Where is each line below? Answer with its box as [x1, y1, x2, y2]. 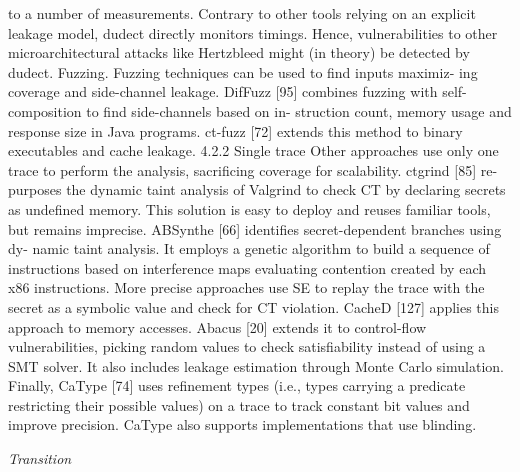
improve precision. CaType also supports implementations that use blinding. [8, 414, 477, 435]
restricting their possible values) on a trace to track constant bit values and [8, 394, 470, 415]
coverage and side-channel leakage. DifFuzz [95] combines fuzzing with [8, 81, 438, 102]
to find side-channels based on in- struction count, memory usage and [86, 100, 512, 121]
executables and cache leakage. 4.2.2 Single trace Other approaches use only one [8, 140, 499, 161]
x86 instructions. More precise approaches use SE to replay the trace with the [8, 277, 485, 298]
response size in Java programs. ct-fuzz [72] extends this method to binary [8, 120, 463, 141]
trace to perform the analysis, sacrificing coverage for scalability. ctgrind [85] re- [8, 159, 498, 180]
